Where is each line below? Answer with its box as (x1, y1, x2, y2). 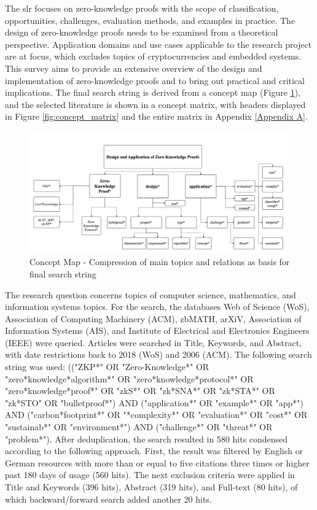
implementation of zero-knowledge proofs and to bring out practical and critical (5, 74, 305, 87)
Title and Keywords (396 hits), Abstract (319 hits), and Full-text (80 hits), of (5, 481, 298, 493)
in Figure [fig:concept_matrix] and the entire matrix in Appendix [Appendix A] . (5, 110, 308, 123)
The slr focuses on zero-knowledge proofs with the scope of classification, (5, 2, 279, 14)
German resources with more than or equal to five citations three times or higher (5, 456, 310, 469)
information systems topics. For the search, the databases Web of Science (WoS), (5, 300, 310, 313)
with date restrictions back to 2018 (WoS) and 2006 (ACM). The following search (5, 348, 312, 361)
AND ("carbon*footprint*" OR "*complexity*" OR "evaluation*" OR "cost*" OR (5, 408, 308, 421)
